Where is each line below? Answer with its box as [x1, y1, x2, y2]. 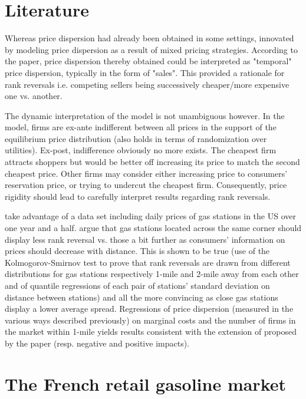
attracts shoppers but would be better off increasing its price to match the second [5, 156, 300, 168]
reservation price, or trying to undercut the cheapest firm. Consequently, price [5, 179, 287, 191]
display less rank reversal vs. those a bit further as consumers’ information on [5, 233, 285, 245]
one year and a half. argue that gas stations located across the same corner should [5, 222, 302, 234]
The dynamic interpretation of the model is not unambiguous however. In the [5, 109, 285, 121]
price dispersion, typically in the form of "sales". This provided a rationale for [5, 66, 285, 78]
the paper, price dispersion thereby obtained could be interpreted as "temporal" [5, 55, 292, 67]
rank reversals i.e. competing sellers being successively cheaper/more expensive [5, 78, 289, 90]
